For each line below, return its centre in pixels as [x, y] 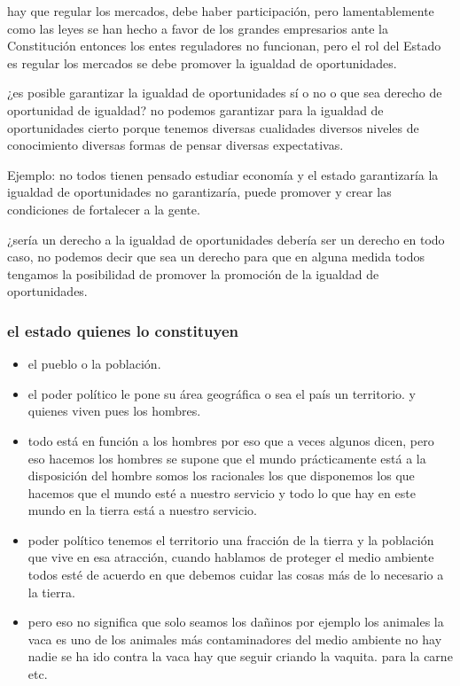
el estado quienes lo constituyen [123, 330]
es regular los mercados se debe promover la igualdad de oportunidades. [202, 62]
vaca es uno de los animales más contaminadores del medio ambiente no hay [235, 639]
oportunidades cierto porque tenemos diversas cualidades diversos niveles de [213, 127]
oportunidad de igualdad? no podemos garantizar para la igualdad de [195, 109]
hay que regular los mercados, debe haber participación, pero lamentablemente [221, 11]
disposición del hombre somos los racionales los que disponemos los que [221, 476]
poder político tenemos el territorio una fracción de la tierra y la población [231, 539]
